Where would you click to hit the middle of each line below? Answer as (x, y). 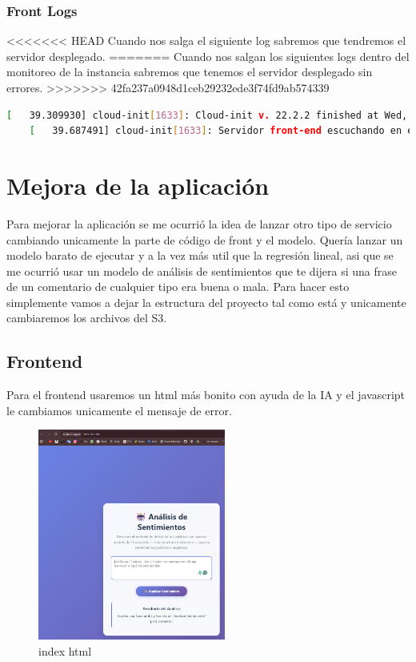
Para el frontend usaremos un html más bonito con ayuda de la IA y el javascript (206, 395)
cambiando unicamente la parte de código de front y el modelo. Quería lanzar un (205, 239)
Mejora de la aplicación (138, 185)
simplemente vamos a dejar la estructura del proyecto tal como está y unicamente (206, 302)
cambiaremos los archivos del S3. (87, 318)
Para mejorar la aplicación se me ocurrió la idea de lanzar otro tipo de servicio (199, 223)
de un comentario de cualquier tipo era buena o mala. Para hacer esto (178, 287)
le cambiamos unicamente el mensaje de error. (119, 410)
